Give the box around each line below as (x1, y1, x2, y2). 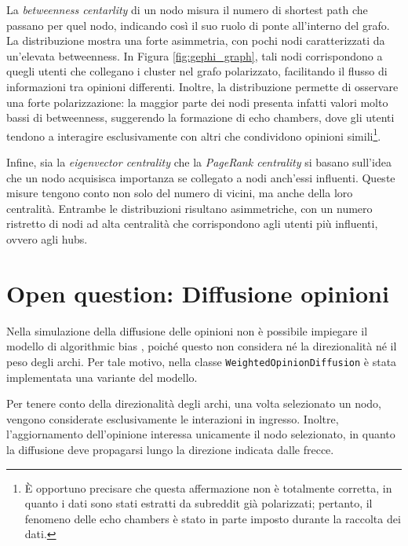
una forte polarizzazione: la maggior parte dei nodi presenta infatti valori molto (6, 93, 388, 110)
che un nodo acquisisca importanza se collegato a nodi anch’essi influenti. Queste (6, 169, 395, 185)
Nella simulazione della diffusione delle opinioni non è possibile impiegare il (6, 322, 368, 339)
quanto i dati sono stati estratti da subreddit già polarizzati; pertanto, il (24, 495, 373, 511)
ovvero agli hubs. (6, 230, 88, 247)
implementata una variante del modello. (6, 368, 198, 385)
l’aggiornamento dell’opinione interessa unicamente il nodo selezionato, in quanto (6, 426, 395, 442)
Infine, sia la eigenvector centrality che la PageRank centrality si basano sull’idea (6, 154, 392, 170)
